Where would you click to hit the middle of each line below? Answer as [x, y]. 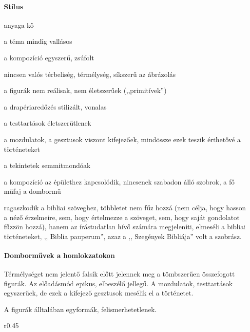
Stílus [14, 6]
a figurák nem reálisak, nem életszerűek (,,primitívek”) [85, 90]
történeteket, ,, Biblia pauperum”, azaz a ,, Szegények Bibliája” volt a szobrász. [123, 236]
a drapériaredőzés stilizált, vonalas [55, 106]
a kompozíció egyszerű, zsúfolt [49, 57]
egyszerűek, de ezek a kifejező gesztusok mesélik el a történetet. [99, 293]
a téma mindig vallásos [38, 41]
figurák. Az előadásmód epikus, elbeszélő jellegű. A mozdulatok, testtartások [118, 283]
